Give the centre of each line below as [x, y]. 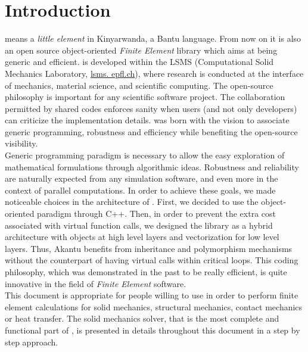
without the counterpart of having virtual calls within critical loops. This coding [152, 260]
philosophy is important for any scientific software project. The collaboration [145, 97]
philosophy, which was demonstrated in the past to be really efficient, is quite [146, 272]
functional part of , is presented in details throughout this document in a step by [153, 330]
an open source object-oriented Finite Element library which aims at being [141, 50]
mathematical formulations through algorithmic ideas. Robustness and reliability [152, 166]
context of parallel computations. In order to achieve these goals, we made [140, 190]
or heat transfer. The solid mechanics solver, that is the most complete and [142, 318]
